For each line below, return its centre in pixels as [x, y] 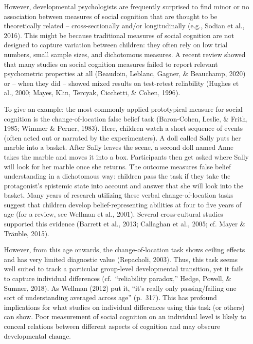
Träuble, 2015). [27, 233]
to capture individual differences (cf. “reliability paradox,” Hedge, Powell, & [118, 278]
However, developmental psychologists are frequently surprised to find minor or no [126, 6]
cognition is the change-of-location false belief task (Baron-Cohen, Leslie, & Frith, [126, 118]
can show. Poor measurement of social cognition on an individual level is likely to [125, 316]
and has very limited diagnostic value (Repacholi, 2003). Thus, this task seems [121, 259]
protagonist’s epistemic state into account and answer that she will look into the [124, 185]
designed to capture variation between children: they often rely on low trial [116, 45]
